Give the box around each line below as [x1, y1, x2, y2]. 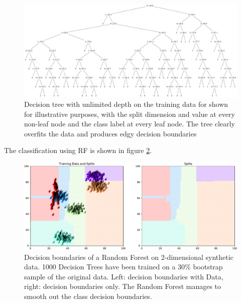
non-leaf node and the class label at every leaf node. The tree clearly [24, 118, 235, 129]
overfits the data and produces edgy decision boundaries [24, 128, 197, 138]
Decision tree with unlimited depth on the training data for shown [24, 99, 228, 109]
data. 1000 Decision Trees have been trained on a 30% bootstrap [24, 261, 223, 272]
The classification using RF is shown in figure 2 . [4, 145, 152, 156]
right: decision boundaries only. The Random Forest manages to [24, 281, 221, 291]
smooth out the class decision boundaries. [24, 290, 152, 301]
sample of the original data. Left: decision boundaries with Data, [24, 271, 223, 281]
